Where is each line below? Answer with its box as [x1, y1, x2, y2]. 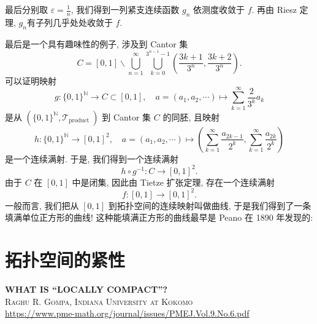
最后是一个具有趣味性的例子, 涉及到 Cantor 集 [5, 37, 188, 50]
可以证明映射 [5, 74, 56, 87]
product [69, 117, 90, 124]
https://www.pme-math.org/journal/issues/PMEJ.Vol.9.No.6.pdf [5, 307, 250, 320]
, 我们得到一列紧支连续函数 [71, 3, 180, 15]
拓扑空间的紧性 [5, 247, 126, 272]
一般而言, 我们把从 [5, 199, 79, 211]
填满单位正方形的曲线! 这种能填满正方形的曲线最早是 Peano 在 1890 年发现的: [5, 211, 313, 224]
